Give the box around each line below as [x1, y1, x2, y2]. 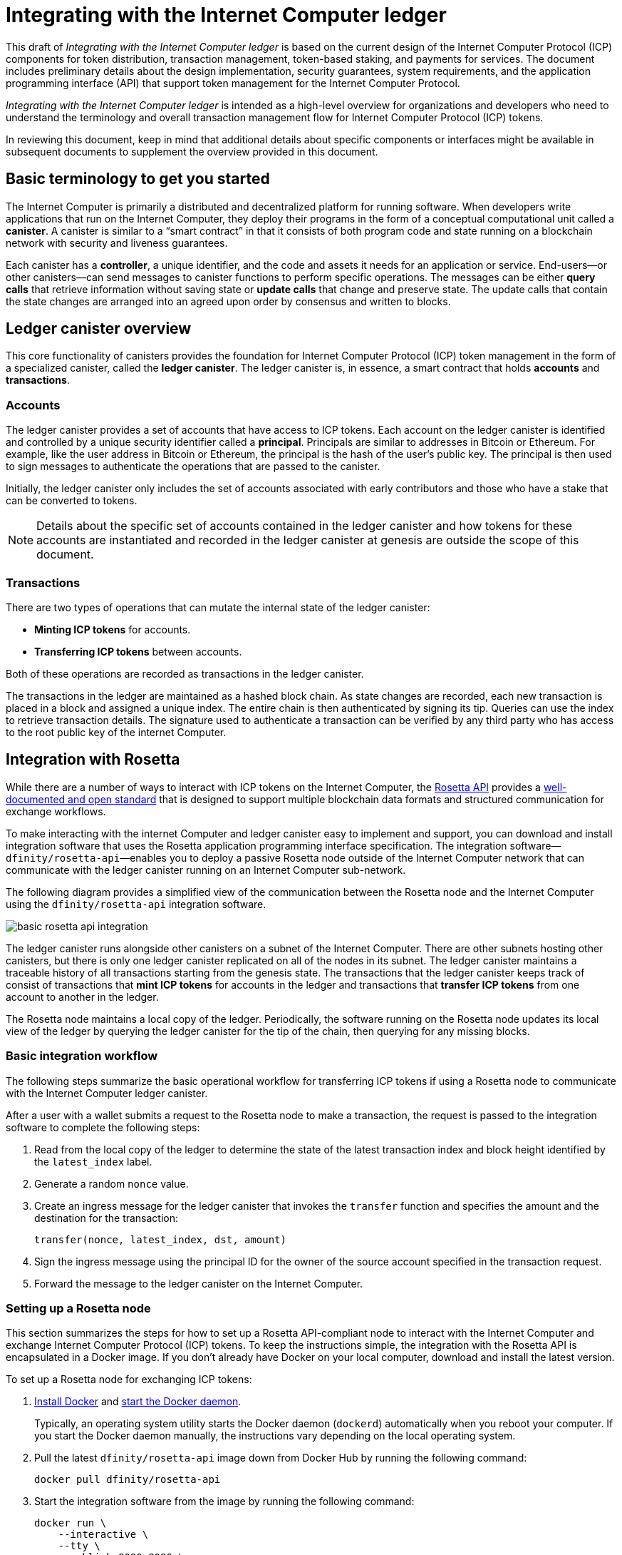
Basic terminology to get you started [6, 170, 270, 188]
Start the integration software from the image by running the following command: [34, 1495, 415, 1508]
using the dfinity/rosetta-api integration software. [6, 897, 266, 910]
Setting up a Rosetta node [6, 1300, 151, 1315]
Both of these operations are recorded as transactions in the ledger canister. [6, 667, 364, 680]
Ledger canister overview [6, 320, 192, 338]
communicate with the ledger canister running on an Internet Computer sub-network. [6, 863, 406, 876]
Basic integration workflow [6, 1049, 158, 1064]
